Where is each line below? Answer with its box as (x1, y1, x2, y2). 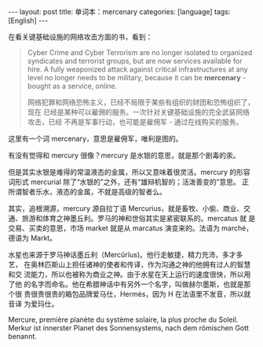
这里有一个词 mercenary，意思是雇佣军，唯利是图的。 (8, 134, 183, 143)
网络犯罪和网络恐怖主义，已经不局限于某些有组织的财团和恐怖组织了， (27, 98, 255, 107)
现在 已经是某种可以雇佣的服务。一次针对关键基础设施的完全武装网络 (27, 108, 250, 116)
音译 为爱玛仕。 (8, 299, 59, 308)
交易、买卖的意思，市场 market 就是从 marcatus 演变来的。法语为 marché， (8, 223, 254, 233)
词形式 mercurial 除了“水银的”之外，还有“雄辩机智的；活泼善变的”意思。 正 (8, 177, 250, 186)
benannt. (8, 332, 38, 341)
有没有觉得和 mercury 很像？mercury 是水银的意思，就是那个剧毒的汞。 (8, 151, 241, 160)
